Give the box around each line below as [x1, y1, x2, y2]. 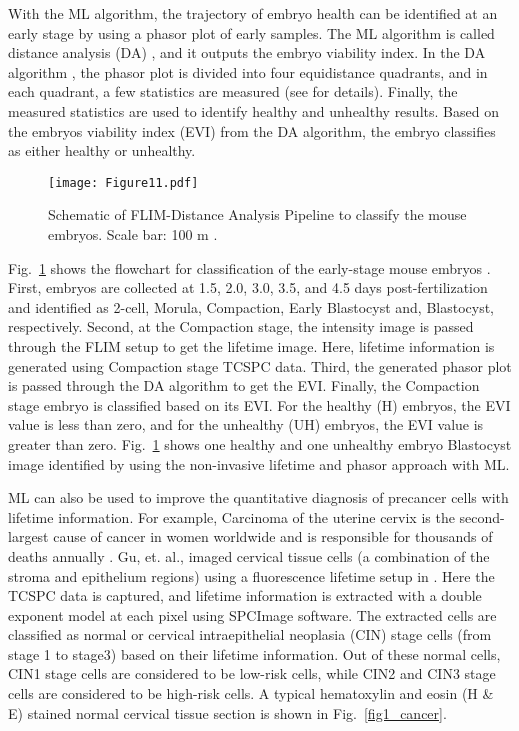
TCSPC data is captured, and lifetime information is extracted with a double [8, 585, 482, 606]
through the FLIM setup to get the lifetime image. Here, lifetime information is [8, 335, 495, 356]
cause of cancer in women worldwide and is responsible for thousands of [53, 526, 493, 547]
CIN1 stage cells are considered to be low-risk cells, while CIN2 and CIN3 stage [8, 663, 496, 684]
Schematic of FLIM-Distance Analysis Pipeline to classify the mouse [48, 204, 467, 225]
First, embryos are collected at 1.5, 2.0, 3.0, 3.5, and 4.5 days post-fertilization [8, 277, 488, 298]
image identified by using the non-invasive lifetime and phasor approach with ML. [8, 453, 510, 474]
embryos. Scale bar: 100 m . [48, 224, 218, 244]
